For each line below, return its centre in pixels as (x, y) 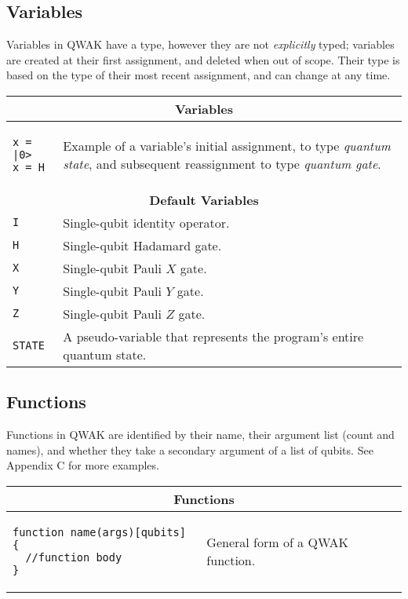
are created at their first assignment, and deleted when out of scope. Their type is (203, 59)
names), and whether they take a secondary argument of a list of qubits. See (190, 449)
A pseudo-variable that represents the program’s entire (213, 336)
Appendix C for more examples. (83, 465)
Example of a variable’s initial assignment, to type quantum (227, 145)
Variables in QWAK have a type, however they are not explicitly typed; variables (200, 44)
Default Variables (204, 199)
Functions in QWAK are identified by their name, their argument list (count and (200, 435)
